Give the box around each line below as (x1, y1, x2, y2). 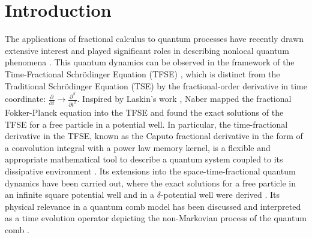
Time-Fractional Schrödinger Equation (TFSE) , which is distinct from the (5, 67, 280, 80)
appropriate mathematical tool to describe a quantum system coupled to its (5, 153, 283, 165)
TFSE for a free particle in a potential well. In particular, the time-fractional (5, 118, 288, 130)
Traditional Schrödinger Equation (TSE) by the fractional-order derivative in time (5, 79, 307, 92)
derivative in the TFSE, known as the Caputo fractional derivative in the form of (5, 129, 303, 142)
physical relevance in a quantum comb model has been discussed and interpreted (5, 200, 301, 212)
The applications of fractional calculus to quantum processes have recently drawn (5, 32, 304, 45)
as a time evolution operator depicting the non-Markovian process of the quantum (5, 212, 307, 224)
